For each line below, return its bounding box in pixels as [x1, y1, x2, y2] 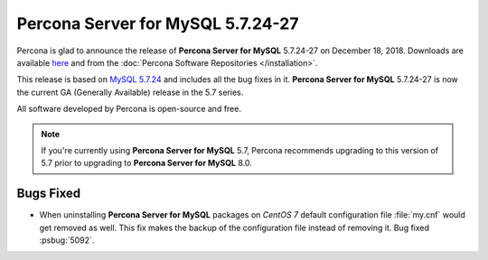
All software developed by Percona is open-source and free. [16, 104, 241, 115]
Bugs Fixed [16, 186, 81, 201]
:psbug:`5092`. [39, 235, 95, 246]
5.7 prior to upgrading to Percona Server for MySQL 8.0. [41, 158, 252, 169]
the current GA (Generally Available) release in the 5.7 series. [16, 87, 244, 97]
